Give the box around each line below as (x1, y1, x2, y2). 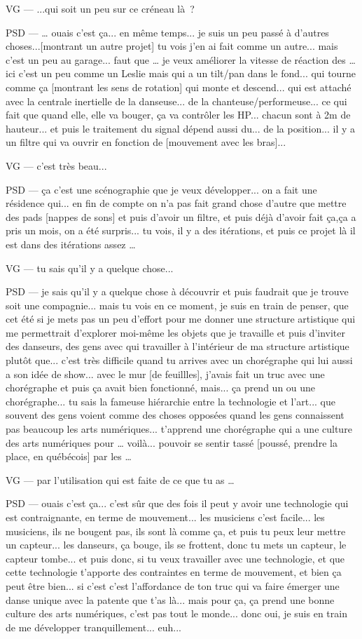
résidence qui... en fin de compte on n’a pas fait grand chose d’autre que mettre (6, 196, 347, 210)
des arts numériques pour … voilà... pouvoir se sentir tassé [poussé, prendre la (6, 435, 337, 450)
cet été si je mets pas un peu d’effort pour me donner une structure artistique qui (6, 311, 356, 326)
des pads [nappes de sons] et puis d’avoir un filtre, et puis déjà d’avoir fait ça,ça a (6, 209, 356, 224)
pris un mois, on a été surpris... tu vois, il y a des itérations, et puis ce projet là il (6, 223, 356, 238)
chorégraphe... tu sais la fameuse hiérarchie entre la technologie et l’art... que (6, 394, 336, 408)
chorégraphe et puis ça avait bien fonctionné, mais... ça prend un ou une (6, 380, 316, 395)
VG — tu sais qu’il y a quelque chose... (6, 260, 174, 275)
